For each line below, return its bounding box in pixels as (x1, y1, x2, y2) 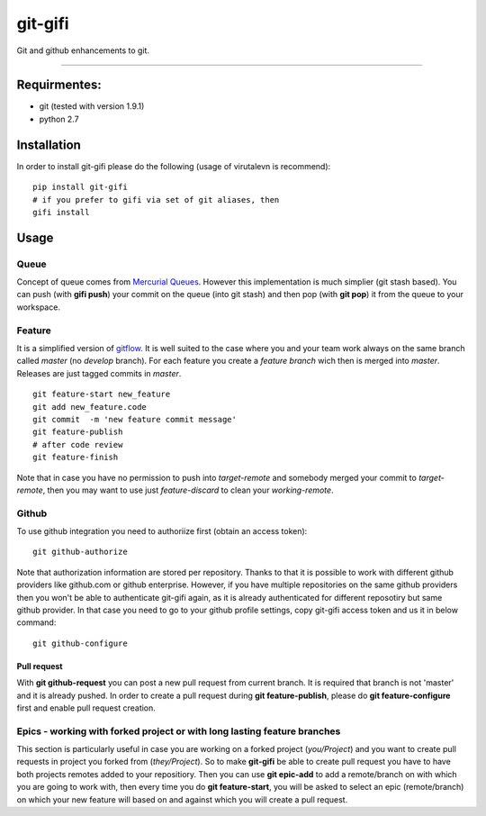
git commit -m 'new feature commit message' (32, 414, 238, 424)
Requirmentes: (16, 77, 103, 93)
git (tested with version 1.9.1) (39, 101, 145, 112)
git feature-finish (32, 452, 119, 463)
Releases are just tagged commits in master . (16, 367, 182, 378)
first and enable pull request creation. (16, 703, 157, 713)
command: (16, 617, 57, 628)
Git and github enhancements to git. (16, 45, 150, 56)
